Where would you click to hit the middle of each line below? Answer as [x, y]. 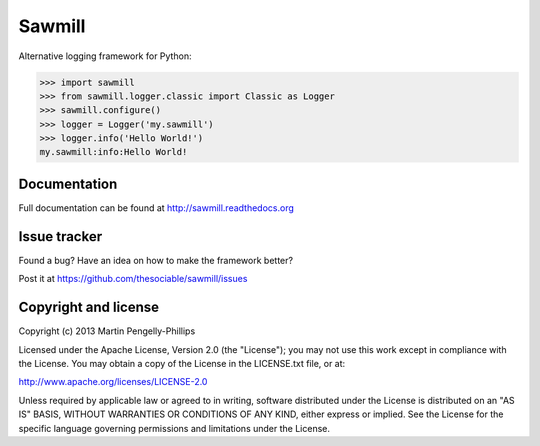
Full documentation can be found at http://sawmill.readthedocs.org [156, 207]
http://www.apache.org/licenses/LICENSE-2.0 [113, 382]
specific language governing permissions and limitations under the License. [174, 428]
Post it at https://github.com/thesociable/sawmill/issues [133, 279]
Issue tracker [60, 236]
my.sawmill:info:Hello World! [113, 152]
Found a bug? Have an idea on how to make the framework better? [156, 260]
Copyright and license [89, 307]
